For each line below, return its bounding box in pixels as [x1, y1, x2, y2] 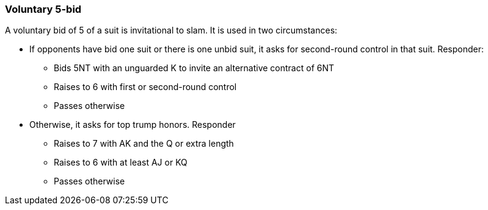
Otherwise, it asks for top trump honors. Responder [29, 119, 236, 130]
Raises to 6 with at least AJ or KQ [54, 157, 188, 168]
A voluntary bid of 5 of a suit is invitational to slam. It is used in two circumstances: [5, 25, 338, 36]
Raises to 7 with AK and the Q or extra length [54, 138, 234, 149]
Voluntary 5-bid [5, 3, 82, 15]
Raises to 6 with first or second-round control [54, 82, 237, 93]
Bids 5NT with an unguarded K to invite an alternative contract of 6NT [54, 63, 335, 74]
